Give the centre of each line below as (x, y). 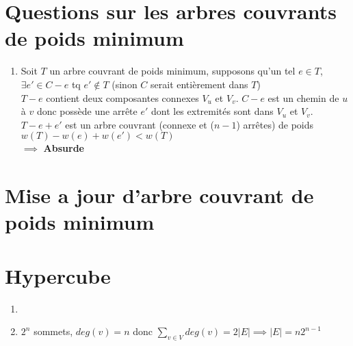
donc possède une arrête (87, 111)
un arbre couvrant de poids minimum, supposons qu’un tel (172, 71)
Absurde (64, 148)
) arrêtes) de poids (275, 124)
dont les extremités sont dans (212, 111)
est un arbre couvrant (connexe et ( (140, 124)
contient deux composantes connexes (122, 97)
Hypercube (58, 275)
